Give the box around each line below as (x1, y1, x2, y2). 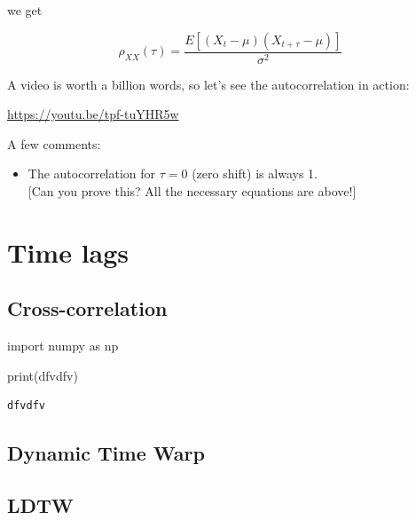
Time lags (7, 233, 130, 270)
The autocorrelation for (27, 164, 156, 183)
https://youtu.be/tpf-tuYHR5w (7, 105, 179, 123)
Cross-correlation (7, 295, 168, 322)
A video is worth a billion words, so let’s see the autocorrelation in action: (7, 75, 410, 93)
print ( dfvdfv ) (7, 366, 78, 384)
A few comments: (7, 134, 101, 153)
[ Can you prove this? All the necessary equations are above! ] (27, 182, 357, 200)
